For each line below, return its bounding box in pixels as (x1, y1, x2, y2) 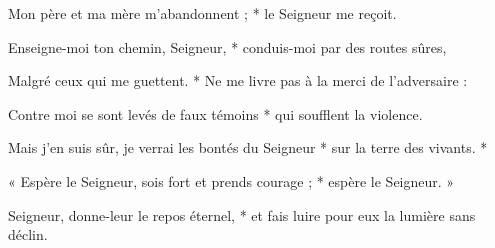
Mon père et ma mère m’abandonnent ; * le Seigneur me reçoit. (8, 3, 397, 23)
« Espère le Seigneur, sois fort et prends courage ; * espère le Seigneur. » (8, 170, 455, 191)
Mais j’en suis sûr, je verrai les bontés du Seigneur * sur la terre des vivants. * (8, 137, 488, 158)
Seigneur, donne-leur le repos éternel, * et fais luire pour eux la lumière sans (8, 204, 476, 225)
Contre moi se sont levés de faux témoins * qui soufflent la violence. (8, 103, 423, 124)
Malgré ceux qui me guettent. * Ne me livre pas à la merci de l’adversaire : (8, 70, 468, 91)
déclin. (8, 224, 48, 245)
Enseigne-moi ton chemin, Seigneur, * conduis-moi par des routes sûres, (8, 36, 447, 57)
